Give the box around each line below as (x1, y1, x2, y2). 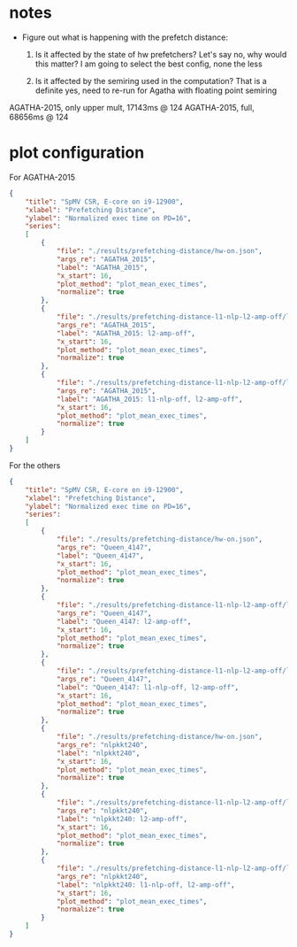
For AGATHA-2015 (9, 172, 76, 182)
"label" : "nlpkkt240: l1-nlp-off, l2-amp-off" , (56, 880, 236, 889)
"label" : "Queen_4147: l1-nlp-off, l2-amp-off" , (56, 682, 240, 692)
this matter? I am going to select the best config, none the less (34, 58, 263, 69)
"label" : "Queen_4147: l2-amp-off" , (56, 617, 192, 626)
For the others (9, 459, 61, 471)
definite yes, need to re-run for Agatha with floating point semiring (34, 85, 278, 96)
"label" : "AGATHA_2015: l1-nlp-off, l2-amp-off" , (56, 395, 243, 404)
